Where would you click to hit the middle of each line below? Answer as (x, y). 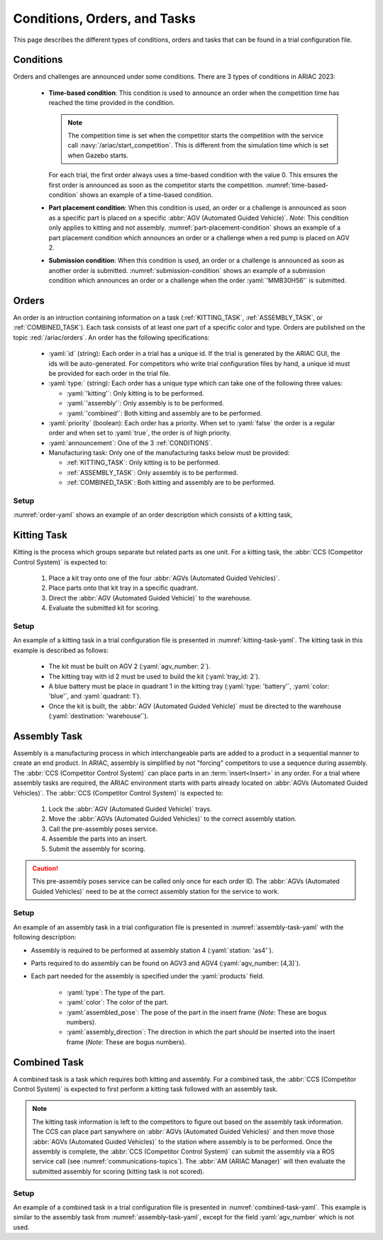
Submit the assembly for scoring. (97, 849)
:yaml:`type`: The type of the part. (116, 992)
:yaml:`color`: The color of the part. (117, 1002)
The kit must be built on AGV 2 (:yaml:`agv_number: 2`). (129, 666)
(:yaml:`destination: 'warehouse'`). (99, 716)
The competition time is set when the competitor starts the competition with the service (196, 135)
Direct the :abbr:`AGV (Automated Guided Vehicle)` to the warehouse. (150, 598)
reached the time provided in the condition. (112, 103)
